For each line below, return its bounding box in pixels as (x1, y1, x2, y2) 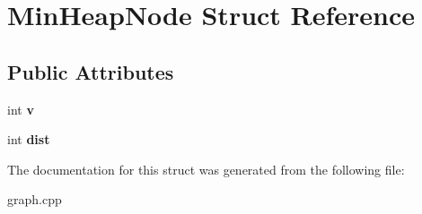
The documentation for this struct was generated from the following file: (7, 159, 405, 178)
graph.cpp (7, 190, 62, 209)
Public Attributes (7, 57, 174, 85)
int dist (7, 130, 50, 149)
